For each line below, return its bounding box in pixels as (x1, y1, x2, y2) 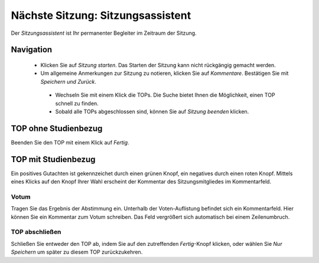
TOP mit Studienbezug (11, 154, 96, 165)
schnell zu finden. (55, 100, 99, 107)
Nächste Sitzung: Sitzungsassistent (11, 9, 191, 22)
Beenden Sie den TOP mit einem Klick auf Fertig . (11, 139, 129, 146)
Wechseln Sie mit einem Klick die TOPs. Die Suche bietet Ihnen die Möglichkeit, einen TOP (55, 91, 275, 98)
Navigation (11, 45, 53, 55)
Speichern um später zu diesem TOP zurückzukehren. (11, 248, 143, 256)
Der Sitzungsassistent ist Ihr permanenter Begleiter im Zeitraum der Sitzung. (11, 29, 197, 37)
